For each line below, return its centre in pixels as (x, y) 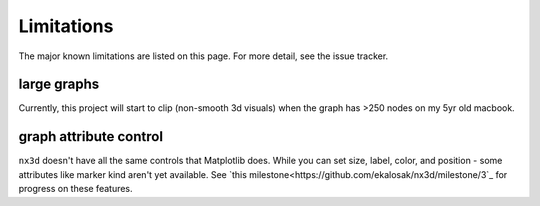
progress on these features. (76, 189)
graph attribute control (91, 136)
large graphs (59, 84)
